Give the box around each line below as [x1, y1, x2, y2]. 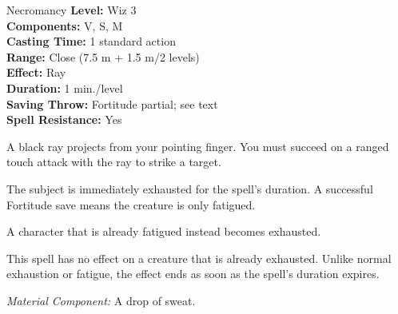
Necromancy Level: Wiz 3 [6, 2, 137, 18]
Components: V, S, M [6, 17, 123, 34]
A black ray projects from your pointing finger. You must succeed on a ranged [6, 137, 389, 154]
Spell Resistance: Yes [6, 111, 122, 128]
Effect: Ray [6, 64, 66, 81]
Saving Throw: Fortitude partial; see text [6, 95, 218, 112]
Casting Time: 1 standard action [6, 33, 176, 50]
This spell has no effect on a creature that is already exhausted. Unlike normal [6, 249, 392, 266]
